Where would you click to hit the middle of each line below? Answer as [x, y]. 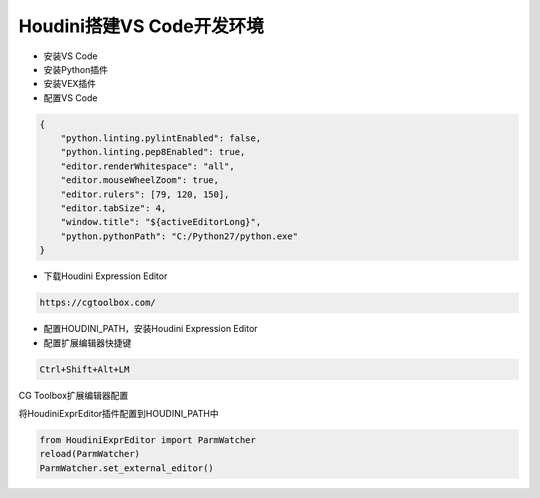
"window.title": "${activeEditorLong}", [161, 222]
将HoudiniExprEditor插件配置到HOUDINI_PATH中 [118, 413]
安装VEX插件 [70, 84]
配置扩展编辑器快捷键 [87, 342]
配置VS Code [70, 97]
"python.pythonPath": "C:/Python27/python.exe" [179, 236]
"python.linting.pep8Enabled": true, [153, 152]
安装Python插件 [76, 69]
